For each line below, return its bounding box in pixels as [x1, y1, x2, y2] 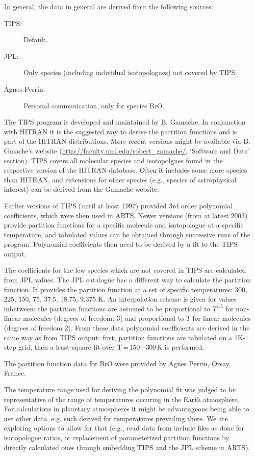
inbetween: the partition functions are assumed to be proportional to [4, 303, 210, 313]
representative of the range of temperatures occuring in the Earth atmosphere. [4, 394, 240, 404]
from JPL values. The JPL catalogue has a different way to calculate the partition [4, 275, 251, 285]
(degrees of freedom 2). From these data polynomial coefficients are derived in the [4, 323, 250, 333]
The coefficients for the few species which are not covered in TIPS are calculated [4, 265, 246, 275]
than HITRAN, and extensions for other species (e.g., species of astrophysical [4, 174, 237, 184]
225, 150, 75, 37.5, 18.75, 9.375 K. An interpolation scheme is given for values [4, 294, 237, 304]
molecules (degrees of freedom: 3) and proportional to [23, 313, 184, 323]
